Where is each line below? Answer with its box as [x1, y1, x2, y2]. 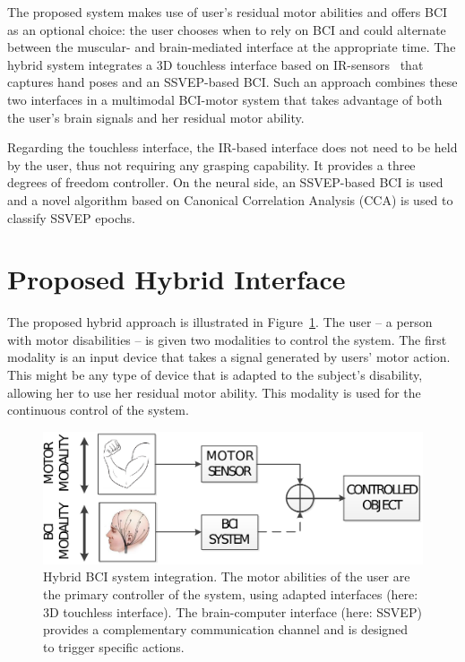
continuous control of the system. [7, 400, 189, 419]
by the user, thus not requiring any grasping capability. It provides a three [7, 155, 416, 174]
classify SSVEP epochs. [7, 208, 135, 227]
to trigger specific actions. [43, 637, 185, 656]
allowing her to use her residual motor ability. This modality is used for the [7, 383, 421, 401]
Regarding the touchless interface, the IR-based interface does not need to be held [7, 138, 458, 157]
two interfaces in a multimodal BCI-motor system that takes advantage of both [7, 90, 443, 108]
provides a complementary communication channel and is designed [43, 620, 409, 639]
